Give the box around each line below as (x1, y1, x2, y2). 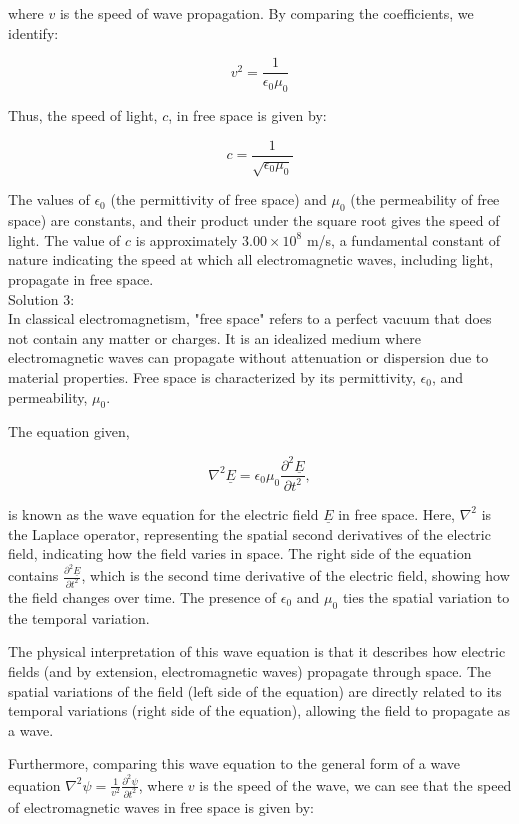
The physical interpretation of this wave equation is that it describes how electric (8, 641, 506, 662)
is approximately (135, 229, 238, 250)
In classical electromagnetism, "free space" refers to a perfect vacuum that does (8, 308, 492, 329)
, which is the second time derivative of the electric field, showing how (81, 565, 510, 586)
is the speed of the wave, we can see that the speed (199, 774, 512, 795)
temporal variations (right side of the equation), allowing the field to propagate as (8, 700, 511, 721)
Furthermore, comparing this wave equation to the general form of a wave (8, 753, 460, 774)
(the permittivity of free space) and (110, 189, 327, 210)
